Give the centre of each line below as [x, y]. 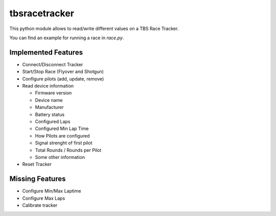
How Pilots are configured [62, 136]
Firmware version [53, 93]
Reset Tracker [37, 164]
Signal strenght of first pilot [64, 143]
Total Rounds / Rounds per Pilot [68, 150]
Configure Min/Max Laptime [52, 191]
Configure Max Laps [44, 198]
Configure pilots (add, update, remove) [63, 78]
